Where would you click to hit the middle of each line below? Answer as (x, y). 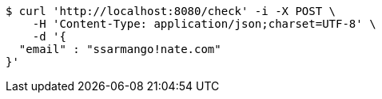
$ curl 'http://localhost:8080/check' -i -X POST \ (171, 11)
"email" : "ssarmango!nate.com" (120, 49)
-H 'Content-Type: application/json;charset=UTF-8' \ (204, 24)
